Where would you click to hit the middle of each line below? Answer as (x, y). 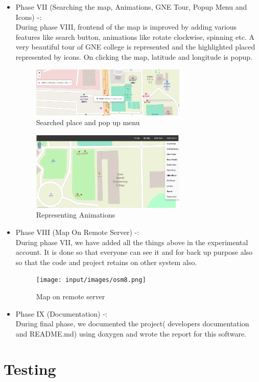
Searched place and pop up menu (88, 122)
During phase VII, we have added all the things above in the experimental (132, 242)
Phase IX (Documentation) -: (61, 313)
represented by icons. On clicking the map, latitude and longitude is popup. (134, 56)
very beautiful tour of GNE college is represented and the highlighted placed (135, 47)
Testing (30, 368)
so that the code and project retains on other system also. (106, 262)
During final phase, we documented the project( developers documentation (132, 324)
